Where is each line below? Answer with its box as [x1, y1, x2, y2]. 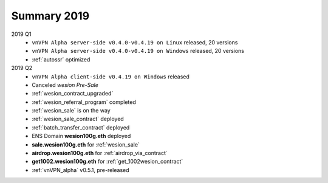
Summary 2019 [11, 9, 90, 22]
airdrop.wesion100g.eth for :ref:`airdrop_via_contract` [32, 150, 168, 157]
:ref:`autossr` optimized [32, 55, 91, 63]
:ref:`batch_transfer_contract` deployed [32, 123, 130, 131]
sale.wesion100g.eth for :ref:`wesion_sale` [32, 140, 140, 148]
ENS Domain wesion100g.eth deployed [32, 133, 131, 140]
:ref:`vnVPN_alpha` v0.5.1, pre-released [32, 166, 130, 173]
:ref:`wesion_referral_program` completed [32, 98, 137, 106]
